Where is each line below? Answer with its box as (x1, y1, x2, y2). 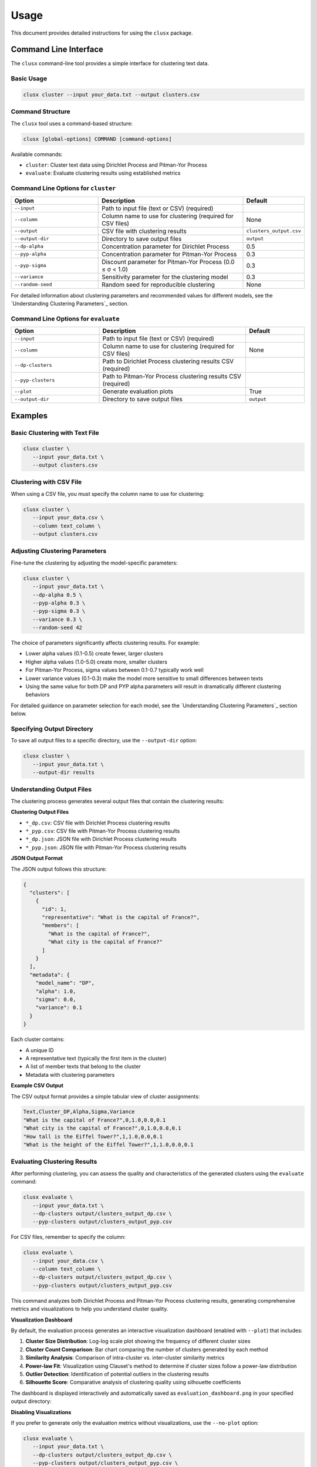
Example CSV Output (11, 1082, 64, 1089)
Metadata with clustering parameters (25, 1071, 115, 1078)
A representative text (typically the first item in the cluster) (25, 1054, 167, 1062)
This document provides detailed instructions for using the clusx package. (11, 29, 193, 36)
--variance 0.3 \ (32, 616, 82, 623)
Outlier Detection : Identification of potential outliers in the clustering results (25, 1370, 210, 1377)
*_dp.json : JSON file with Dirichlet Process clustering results (25, 836, 177, 843)
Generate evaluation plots (102, 387, 174, 396)
